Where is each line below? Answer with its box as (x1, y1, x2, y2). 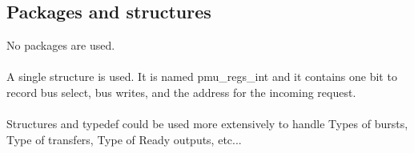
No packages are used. (6, 37, 115, 54)
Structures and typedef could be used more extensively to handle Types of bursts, (6, 115, 408, 132)
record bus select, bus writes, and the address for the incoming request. (6, 83, 356, 100)
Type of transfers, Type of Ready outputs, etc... (6, 131, 242, 147)
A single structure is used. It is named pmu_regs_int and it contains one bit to (6, 68, 397, 85)
